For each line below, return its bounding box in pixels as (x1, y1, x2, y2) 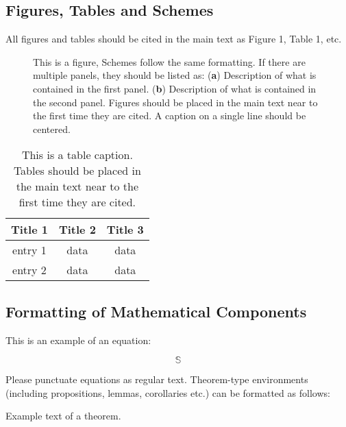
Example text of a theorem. (5, 408, 121, 423)
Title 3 (106, 221, 144, 238)
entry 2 (12, 262, 47, 278)
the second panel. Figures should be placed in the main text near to (33, 95, 318, 109)
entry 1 (12, 242, 47, 258)
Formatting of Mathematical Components (5, 300, 307, 321)
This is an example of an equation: (5, 332, 151, 347)
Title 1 (11, 221, 48, 238)
